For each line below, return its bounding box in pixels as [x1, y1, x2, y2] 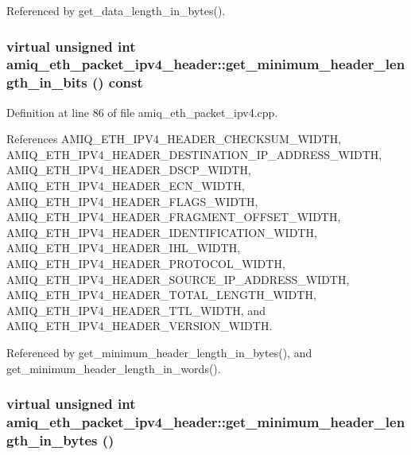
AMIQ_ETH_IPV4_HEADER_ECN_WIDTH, [6, 177, 245, 194]
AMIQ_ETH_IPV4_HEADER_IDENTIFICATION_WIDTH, [6, 224, 317, 240]
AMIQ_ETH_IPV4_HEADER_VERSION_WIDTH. [6, 317, 273, 334]
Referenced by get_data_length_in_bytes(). [6, 2, 226, 18]
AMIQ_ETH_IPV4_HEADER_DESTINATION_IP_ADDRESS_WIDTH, [6, 146, 382, 162]
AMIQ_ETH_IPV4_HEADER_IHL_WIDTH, [6, 239, 241, 256]
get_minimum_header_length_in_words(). [6, 360, 221, 376]
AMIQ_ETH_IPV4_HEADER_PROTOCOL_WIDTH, [6, 255, 285, 271]
